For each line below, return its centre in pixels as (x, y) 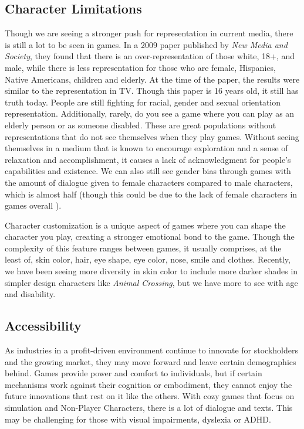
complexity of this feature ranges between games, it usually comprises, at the (143, 248)
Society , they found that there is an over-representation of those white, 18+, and (150, 56)
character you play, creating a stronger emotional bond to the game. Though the (150, 236)
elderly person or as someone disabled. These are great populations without (141, 125)
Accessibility (43, 326)
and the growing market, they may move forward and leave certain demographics (151, 361)
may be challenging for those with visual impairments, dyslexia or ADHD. (138, 419)
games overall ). (33, 205)
